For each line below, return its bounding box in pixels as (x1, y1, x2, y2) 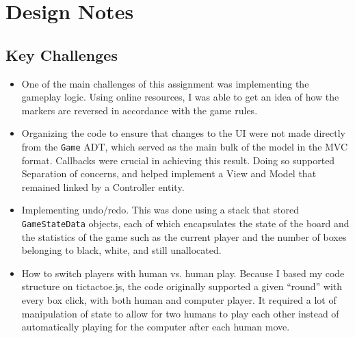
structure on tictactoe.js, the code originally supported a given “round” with (21, 279, 343, 294)
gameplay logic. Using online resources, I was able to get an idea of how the (21, 90, 339, 104)
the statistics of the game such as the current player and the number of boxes (21, 229, 347, 244)
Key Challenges (5, 44, 118, 65)
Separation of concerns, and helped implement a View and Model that (21, 166, 317, 181)
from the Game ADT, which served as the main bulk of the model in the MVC (21, 139, 348, 153)
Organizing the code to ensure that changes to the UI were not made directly (21, 126, 345, 140)
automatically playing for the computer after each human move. (21, 320, 290, 334)
